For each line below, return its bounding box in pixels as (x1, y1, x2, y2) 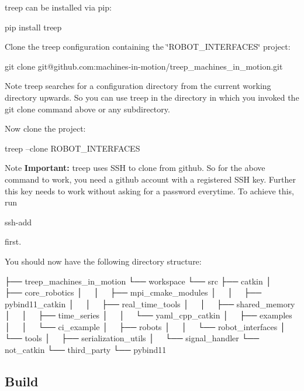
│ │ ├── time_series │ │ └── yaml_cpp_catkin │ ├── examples (5, 309, 292, 321)
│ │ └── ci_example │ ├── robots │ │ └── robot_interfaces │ (5, 320, 286, 332)
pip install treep (5, 20, 62, 33)
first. (5, 235, 22, 248)
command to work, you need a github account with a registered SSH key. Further (5, 173, 296, 185)
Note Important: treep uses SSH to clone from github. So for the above (5, 162, 265, 174)
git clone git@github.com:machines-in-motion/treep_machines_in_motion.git (5, 60, 283, 72)
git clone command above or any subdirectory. (5, 102, 170, 115)
